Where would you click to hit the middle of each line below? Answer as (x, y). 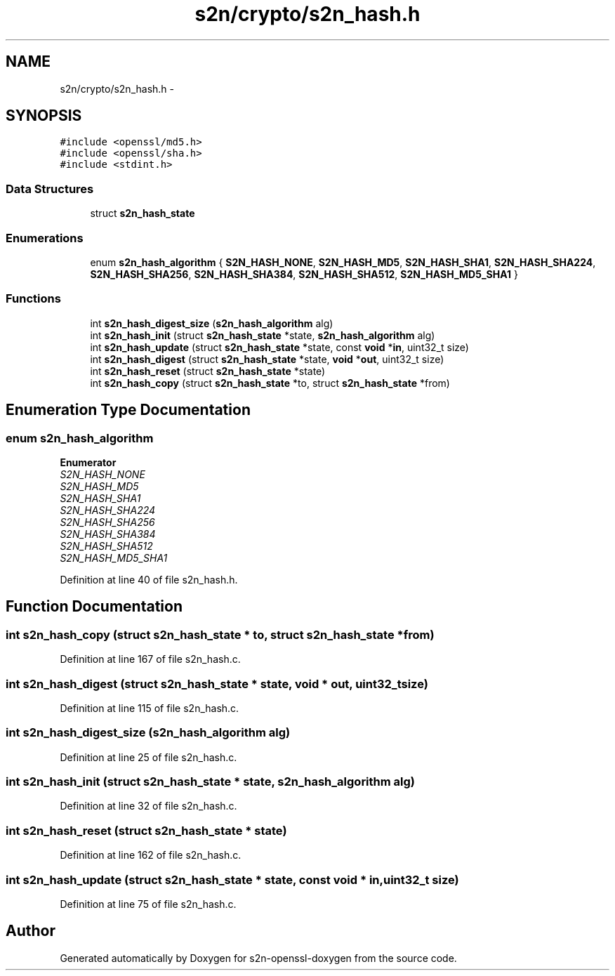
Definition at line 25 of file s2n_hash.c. (148, 757)
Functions (33, 299)
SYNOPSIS (44, 116)
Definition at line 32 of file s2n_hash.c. (148, 806)
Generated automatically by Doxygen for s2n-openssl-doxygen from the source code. (258, 958)
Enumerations (45, 238)
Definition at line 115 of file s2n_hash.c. (150, 708)
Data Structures (50, 189)
